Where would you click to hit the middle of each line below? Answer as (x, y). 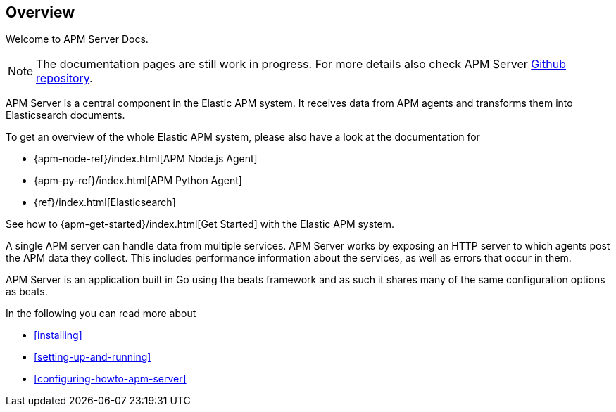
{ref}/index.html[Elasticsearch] (105, 202)
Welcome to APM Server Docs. (77, 39)
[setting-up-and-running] (93, 357)
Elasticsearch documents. (65, 115)
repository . (64, 78)
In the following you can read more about (101, 314)
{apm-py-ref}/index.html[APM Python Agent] (138, 181)
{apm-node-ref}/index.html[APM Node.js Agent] (146, 159)
